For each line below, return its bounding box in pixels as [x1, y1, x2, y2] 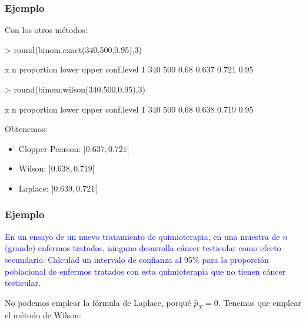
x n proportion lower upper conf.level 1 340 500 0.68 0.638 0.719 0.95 [5, 103, 254, 115]
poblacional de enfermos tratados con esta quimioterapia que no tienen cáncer [5, 265, 286, 277]
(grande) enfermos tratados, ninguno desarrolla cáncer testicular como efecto [5, 242, 281, 254]
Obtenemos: [5, 123, 48, 135]
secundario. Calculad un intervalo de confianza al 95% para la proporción [5, 253, 269, 265]
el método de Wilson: [5, 308, 81, 321]
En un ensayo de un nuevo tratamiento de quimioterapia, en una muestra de [5, 230, 280, 242]
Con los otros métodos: [5, 24, 88, 36]
